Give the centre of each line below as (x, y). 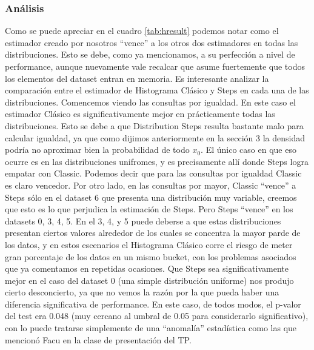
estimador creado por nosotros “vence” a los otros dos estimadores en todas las (152, 42)
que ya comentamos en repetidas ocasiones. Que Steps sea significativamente (147, 268)
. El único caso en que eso (249, 150)
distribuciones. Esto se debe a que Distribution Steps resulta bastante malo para (154, 125)
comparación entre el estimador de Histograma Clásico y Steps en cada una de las (157, 90)
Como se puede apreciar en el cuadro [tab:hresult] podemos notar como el (142, 31)
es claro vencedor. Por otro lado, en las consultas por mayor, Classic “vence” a (151, 185)
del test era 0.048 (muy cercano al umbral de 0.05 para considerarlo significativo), (157, 316)
